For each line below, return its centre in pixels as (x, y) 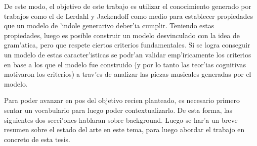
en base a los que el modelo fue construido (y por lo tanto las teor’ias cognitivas (125, 64)
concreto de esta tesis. (37, 139)
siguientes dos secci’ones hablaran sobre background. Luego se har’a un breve (121, 120)
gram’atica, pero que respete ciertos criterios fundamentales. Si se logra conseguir (127, 45)
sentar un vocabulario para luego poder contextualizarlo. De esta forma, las (118, 110)
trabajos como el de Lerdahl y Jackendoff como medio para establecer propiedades (128, 16)
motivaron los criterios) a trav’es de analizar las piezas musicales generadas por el (128, 74)
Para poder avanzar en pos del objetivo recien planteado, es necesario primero (122, 100)
